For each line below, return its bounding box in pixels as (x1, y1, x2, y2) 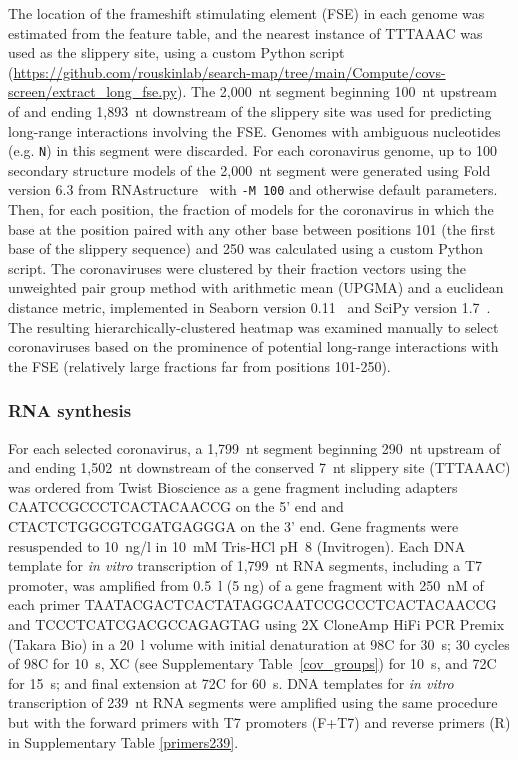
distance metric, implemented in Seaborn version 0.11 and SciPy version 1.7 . (8, 297, 491, 318)
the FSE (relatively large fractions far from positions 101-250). (8, 355, 391, 376)
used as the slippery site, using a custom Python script (8, 42, 345, 63)
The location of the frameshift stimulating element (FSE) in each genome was (8, 3, 485, 23)
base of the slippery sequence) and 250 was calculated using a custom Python (8, 238, 484, 259)
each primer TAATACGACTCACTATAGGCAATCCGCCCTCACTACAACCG (8, 594, 497, 615)
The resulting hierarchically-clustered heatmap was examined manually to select (8, 316, 499, 337)
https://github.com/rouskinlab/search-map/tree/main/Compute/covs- (13, 61, 446, 82)
